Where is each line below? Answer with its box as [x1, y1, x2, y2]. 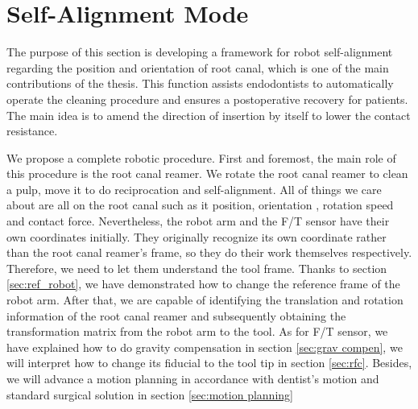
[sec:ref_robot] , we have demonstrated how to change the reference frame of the [6, 275, 400, 292]
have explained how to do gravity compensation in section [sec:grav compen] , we [6, 338, 403, 355]
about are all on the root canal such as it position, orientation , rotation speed [6, 196, 394, 213]
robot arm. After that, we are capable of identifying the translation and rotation [6, 291, 404, 308]
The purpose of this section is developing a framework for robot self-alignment [6, 43, 393, 60]
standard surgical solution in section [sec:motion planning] [6, 386, 293, 403]
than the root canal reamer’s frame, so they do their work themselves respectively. [6, 244, 412, 261]
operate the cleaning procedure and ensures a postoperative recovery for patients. [6, 90, 408, 107]
